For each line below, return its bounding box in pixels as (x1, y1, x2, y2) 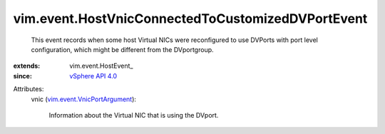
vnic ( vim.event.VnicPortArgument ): (31, 95, 137, 103)
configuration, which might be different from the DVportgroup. (31, 45, 214, 53)
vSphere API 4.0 (69, 71, 118, 80)
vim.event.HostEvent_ (69, 61, 133, 71)
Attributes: (13, 85, 44, 93)
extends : (13, 61, 41, 71)
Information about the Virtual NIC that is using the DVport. (48, 110, 219, 119)
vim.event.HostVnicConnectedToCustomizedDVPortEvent (13, 11, 368, 26)
